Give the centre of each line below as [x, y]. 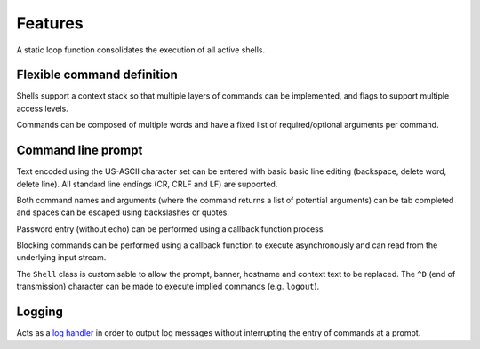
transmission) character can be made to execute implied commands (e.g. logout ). [168, 286]
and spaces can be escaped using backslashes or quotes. [123, 212]
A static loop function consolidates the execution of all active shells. [141, 50]
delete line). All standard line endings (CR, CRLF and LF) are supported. [147, 184]
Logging [40, 312]
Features [50, 23]
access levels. [42, 108]
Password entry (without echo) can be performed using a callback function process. [171, 229]
